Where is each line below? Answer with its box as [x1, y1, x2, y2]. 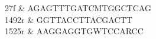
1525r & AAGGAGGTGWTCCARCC [5, 25, 144, 37]
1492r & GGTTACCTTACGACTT [5, 13, 132, 25]
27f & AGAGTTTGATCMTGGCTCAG [5, 2, 151, 14]
